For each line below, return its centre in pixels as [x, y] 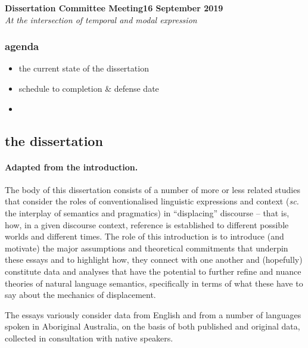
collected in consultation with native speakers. [89, 338]
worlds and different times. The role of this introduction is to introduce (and [144, 236]
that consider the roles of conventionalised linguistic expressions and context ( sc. [152, 201]
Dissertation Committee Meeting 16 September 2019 [114, 8]
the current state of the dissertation [84, 68]
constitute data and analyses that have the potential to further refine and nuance [153, 271]
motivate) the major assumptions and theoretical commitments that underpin [147, 248]
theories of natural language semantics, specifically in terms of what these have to [154, 283]
